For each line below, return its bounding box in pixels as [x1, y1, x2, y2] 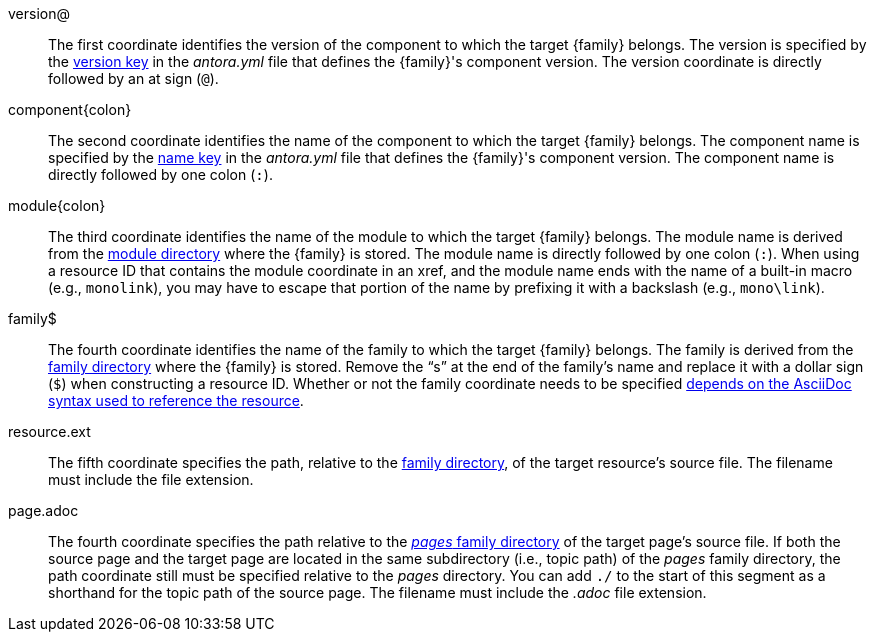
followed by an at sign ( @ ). [48, 70, 219, 87]
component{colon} [8, 101, 132, 118]
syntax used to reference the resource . [48, 392, 304, 409]
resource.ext [8, 423, 91, 440]
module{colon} [8, 197, 106, 214]
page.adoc [8, 502, 79, 519]
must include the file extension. [48, 471, 254, 488]
